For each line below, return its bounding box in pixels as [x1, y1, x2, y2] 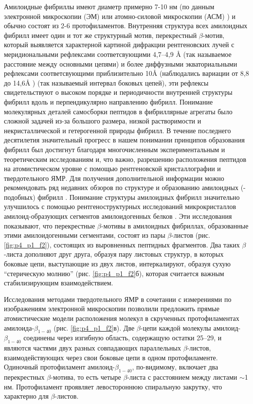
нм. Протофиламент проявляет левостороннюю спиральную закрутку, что [4, 381, 222, 391]
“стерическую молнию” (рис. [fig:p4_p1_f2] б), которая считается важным [4, 268, 224, 278]
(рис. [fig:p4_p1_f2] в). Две [54, 322, 135, 333]
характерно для [4, 391, 49, 401]
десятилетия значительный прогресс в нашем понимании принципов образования [4, 135, 245, 145]
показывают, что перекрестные [4, 220, 95, 230]
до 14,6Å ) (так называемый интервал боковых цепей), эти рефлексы [4, 77, 209, 88]
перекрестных [4, 372, 45, 382]
